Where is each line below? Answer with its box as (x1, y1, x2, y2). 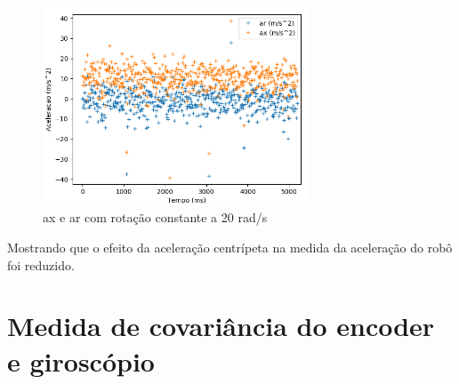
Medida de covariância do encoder (7, 308, 435, 344)
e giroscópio (7, 342, 155, 379)
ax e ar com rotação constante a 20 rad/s (43, 208, 268, 227)
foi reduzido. (7, 255, 75, 274)
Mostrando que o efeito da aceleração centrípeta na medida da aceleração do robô (7, 238, 453, 257)
